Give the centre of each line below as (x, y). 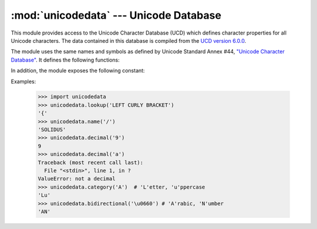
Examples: (23, 81)
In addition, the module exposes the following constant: (78, 71)
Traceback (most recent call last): (91, 162)
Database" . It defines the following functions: (65, 60)
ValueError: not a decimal (77, 179)
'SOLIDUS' (52, 130)
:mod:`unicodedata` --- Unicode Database (116, 15)
